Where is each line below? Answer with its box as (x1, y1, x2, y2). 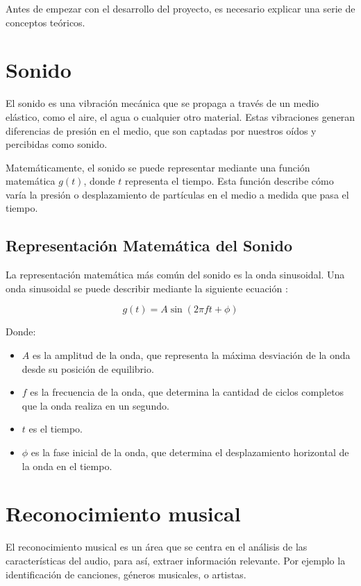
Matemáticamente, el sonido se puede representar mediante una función (6, 160, 310, 174)
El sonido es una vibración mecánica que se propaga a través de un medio (6, 96, 319, 110)
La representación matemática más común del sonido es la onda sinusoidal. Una (6, 267, 345, 282)
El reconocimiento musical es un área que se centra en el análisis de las (6, 539, 308, 554)
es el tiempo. (28, 421, 83, 436)
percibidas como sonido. (6, 137, 108, 151)
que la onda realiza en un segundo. (22, 398, 169, 412)
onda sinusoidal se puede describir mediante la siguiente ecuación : (6, 281, 288, 295)
